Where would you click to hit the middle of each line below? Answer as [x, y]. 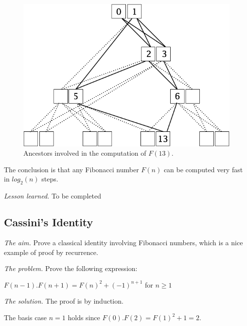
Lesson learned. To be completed [53, 196]
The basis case [26, 317]
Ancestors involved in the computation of [85, 153]
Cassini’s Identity [49, 222]
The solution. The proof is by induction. [64, 301]
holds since [84, 317]
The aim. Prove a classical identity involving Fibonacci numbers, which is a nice [123, 243]
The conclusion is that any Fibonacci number [71, 169]
